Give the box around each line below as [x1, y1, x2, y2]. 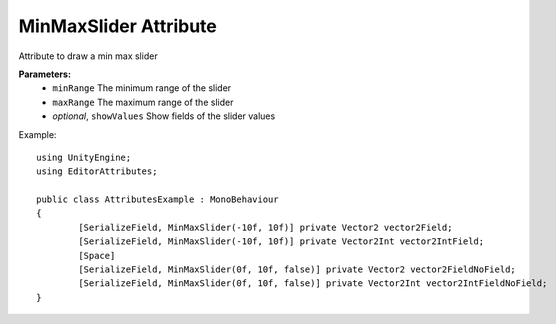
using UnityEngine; [36, 151, 132, 163]
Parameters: [18, 68, 72, 80]
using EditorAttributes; [36, 166, 158, 177]
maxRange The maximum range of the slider [52, 96, 234, 108]
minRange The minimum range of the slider [52, 82, 232, 94]
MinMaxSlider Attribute [18, 15, 217, 37]
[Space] [78, 250, 116, 261]
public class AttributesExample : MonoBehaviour [36, 194, 279, 205]
